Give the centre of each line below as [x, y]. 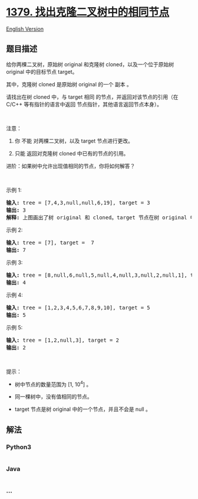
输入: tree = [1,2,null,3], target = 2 [63, 340]
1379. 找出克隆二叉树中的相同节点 [88, 12]
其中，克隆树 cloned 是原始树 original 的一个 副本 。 [69, 84]
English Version [25, 29]
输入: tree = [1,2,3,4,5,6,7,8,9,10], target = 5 [78, 307]
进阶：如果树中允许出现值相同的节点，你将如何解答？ [71, 166]
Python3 [19, 447]
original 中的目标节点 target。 [42, 72]
